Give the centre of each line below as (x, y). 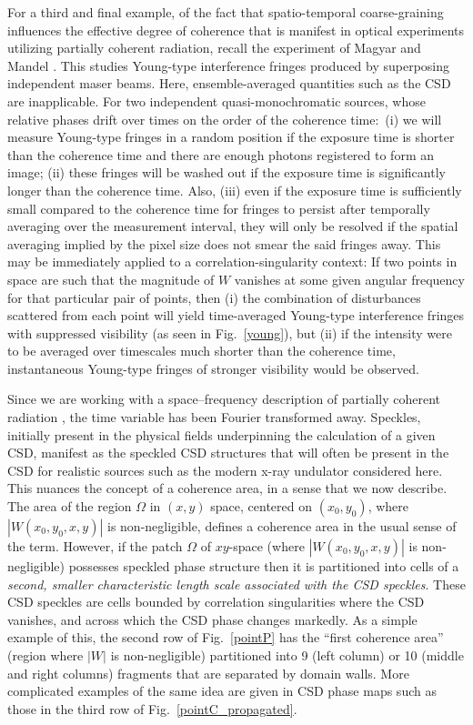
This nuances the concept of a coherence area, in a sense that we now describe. (227, 488)
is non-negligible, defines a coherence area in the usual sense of (282, 526)
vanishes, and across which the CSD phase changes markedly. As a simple (212, 619)
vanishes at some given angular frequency (349, 279)
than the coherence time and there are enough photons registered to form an (221, 154)
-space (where (267, 546)
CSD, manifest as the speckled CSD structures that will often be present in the (228, 453)
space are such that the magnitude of (111, 279)
